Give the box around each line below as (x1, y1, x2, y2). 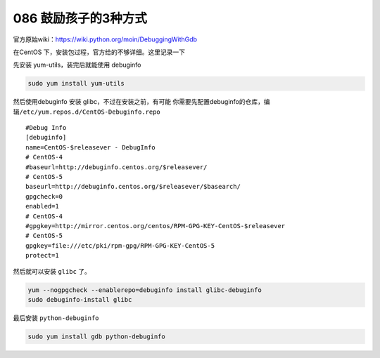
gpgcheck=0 (25, 192, 63, 200)
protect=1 (25, 251, 59, 260)
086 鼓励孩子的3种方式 (13, 11, 147, 26)
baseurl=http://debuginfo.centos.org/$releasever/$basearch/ (25, 183, 241, 191)
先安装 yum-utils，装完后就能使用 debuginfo (13, 60, 141, 69)
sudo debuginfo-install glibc (27, 296, 132, 303)
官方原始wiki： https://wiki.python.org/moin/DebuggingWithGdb (13, 35, 197, 44)
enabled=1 (25, 202, 59, 211)
